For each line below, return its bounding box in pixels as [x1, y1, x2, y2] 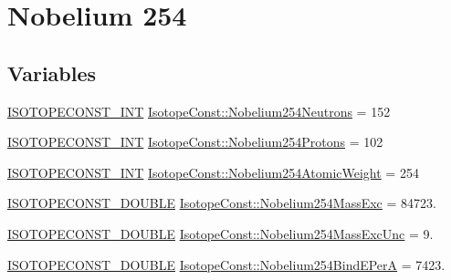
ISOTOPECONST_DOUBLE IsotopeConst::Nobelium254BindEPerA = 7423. [7, 254, 446, 274]
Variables [7, 58, 97, 87]
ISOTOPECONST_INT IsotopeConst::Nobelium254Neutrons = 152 [7, 101, 391, 120]
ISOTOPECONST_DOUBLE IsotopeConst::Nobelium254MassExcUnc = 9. [7, 223, 434, 243]
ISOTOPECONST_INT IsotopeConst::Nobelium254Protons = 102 [7, 132, 383, 151]
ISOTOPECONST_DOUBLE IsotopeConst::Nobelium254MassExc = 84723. [7, 193, 436, 213]
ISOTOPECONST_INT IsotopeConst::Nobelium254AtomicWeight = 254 [7, 162, 419, 181]
